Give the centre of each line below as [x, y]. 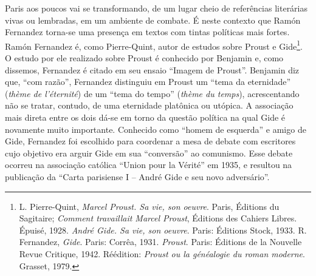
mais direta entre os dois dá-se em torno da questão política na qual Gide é [145, 117]
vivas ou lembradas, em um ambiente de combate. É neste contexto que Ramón [153, 20]
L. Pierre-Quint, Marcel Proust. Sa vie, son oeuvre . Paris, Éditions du [149, 206]
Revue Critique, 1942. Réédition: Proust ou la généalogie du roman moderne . [162, 253]
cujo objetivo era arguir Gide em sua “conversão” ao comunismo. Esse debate [149, 153]
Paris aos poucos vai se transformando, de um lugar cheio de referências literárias [156, 8]
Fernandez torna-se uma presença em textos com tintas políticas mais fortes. [147, 32]
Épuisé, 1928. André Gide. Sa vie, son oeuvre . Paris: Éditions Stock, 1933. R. [163, 230]
